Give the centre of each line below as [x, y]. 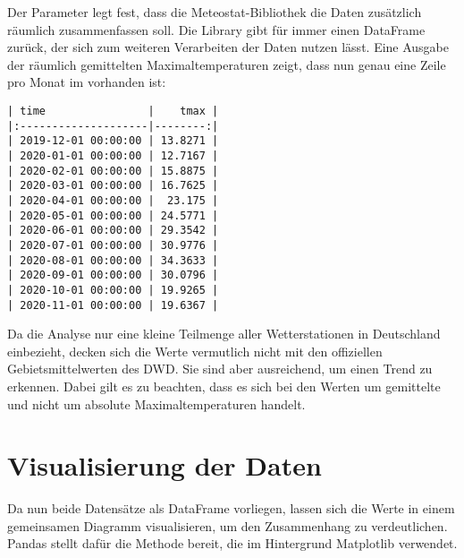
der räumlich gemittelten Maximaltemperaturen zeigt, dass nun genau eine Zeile [227, 64]
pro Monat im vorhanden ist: [87, 82]
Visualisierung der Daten [165, 465]
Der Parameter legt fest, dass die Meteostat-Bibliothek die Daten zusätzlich [215, 12]
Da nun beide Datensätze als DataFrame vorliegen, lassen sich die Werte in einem [231, 508]
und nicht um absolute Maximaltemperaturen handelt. [156, 403]
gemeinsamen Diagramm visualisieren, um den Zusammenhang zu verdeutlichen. [228, 525]
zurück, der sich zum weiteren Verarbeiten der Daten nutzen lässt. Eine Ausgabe [228, 47]
